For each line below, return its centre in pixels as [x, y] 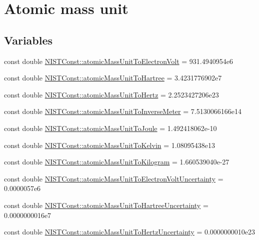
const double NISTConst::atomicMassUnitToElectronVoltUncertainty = [114, 178]
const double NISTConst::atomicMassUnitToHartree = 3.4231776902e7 [113, 78]
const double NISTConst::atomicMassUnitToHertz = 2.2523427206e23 [111, 94]
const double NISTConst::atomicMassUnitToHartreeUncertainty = [106, 205]
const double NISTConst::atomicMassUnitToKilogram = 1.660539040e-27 [117, 162]
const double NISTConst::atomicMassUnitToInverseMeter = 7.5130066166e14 [123, 111]
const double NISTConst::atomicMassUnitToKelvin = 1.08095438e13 [109, 145]
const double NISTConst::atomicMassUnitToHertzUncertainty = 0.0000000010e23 [130, 232]
